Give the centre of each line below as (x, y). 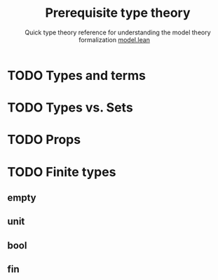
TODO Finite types (62, 172)
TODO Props (44, 140)
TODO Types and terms (76, 75)
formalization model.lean (114, 39)
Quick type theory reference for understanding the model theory (118, 32)
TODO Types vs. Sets (70, 108)
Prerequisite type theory (118, 13)
